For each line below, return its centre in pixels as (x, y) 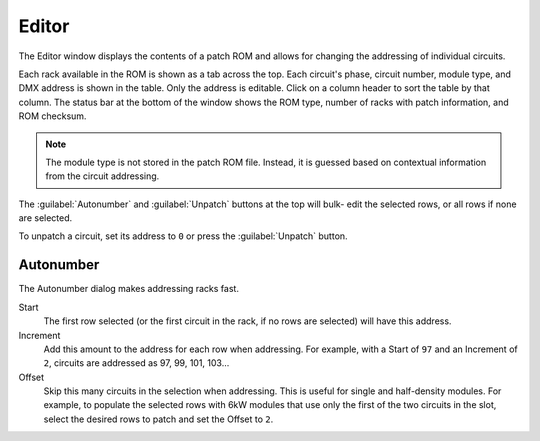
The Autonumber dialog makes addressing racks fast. (129, 289)
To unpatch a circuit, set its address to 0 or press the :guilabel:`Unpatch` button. (183, 236)
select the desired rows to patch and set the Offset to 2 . (158, 419)
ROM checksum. (52, 116)
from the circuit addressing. (102, 176)
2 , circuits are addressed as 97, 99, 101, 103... (136, 363)
